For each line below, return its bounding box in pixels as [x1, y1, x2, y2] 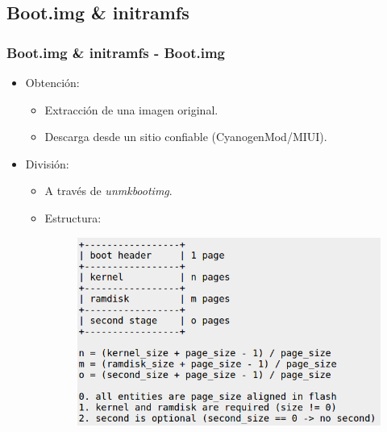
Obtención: [25, 74, 80, 90]
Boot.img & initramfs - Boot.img [6, 42, 225, 62]
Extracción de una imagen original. [44, 101, 218, 118]
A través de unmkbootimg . [44, 182, 173, 199]
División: [25, 155, 69, 172]
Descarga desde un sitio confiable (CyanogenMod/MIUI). [44, 128, 327, 145]
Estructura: [44, 209, 102, 226]
